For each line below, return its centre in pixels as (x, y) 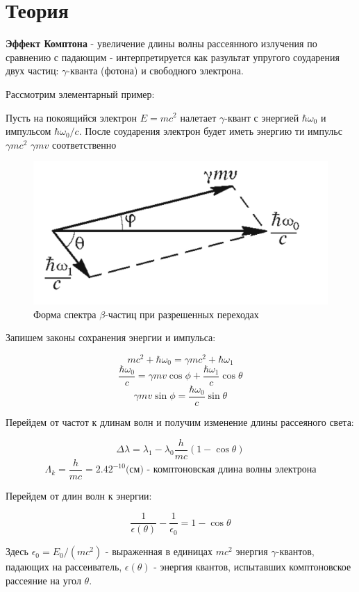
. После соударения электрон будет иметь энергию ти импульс (210, 131)
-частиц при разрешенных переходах (182, 314)
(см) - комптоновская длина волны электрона (221, 470)
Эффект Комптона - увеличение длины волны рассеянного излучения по (161, 43)
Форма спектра (65, 314)
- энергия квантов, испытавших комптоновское (252, 567)
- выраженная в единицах (159, 551)
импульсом (28, 131)
